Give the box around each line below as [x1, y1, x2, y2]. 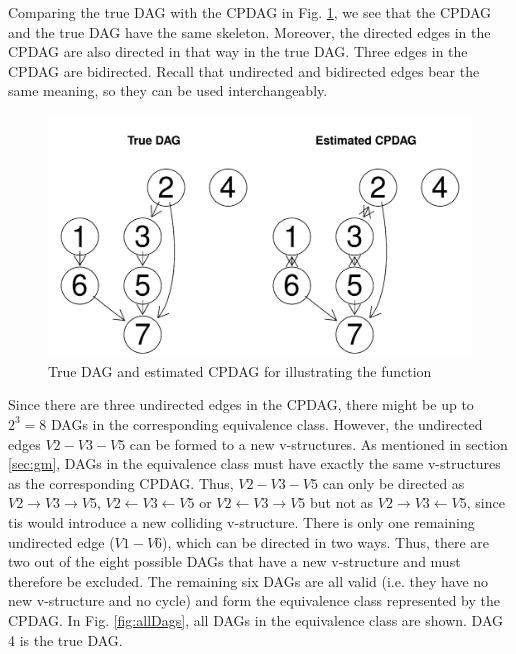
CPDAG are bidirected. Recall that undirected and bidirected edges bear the [8, 60, 480, 81]
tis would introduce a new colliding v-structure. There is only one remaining [8, 511, 475, 532]
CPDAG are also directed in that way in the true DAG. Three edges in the [8, 41, 468, 62]
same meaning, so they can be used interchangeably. [8, 80, 328, 101]
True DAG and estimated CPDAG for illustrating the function [48, 360, 432, 381]
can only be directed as [322, 472, 465, 493]
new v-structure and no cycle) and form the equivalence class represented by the [8, 590, 501, 611]
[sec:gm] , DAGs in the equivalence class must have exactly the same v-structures [8, 453, 501, 474]
